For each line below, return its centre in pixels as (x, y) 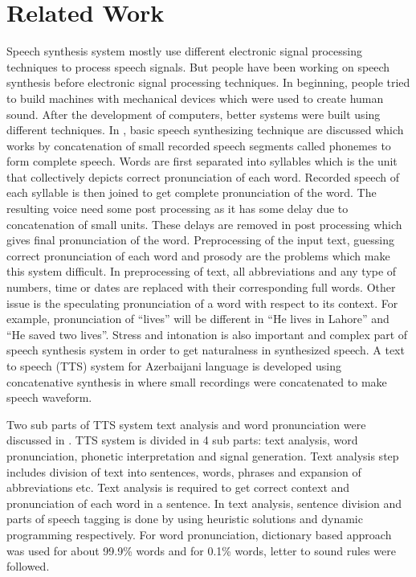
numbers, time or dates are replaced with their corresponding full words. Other (201, 287)
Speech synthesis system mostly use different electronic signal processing (184, 51)
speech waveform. (49, 397)
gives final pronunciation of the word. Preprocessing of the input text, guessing (200, 240)
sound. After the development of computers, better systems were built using (194, 114)
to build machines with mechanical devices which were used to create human (195, 98)
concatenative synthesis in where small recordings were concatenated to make (197, 381)
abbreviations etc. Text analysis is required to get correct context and (178, 487)
